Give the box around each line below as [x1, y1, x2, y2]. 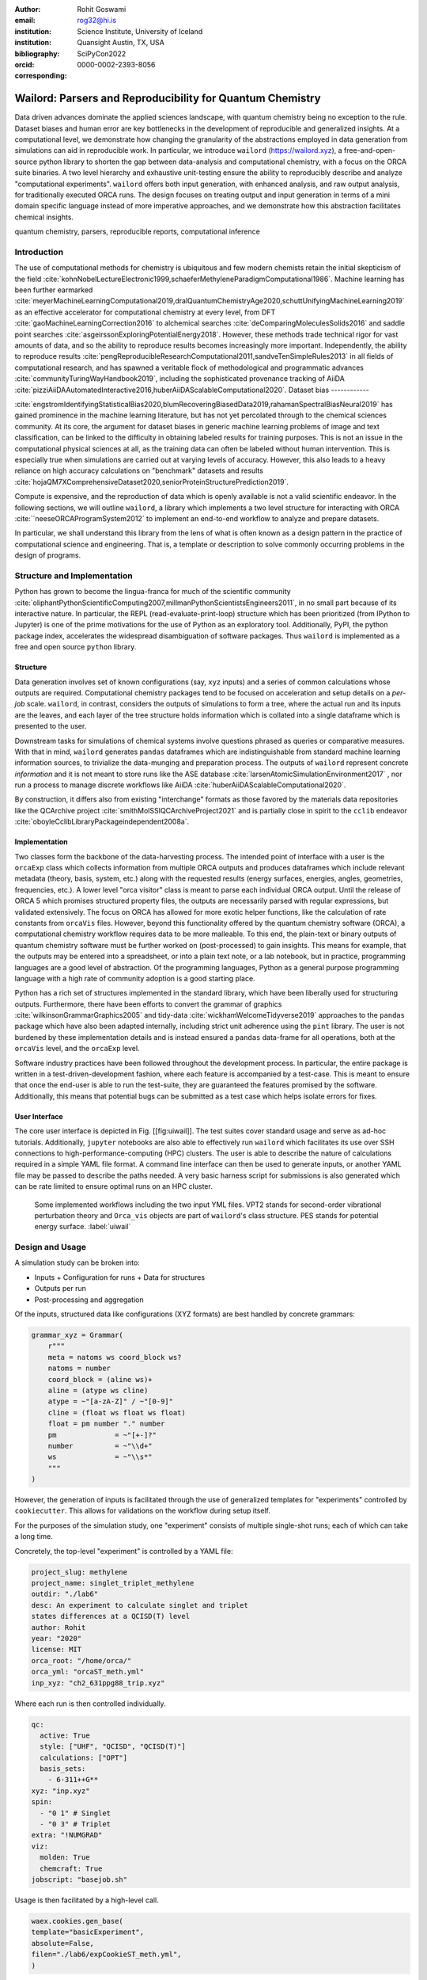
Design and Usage [14, 1242, 87, 1253]
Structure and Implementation [14, 570, 134, 581]
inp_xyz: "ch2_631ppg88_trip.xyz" [31, 1678, 165, 1687]
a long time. [14, 1532, 53, 1541]
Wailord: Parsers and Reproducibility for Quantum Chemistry [14, 92, 321, 105]
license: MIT [31, 1645, 82, 1654]
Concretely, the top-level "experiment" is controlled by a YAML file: [14, 1546, 233, 1555]
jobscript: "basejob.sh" [31, 1875, 128, 1884]
